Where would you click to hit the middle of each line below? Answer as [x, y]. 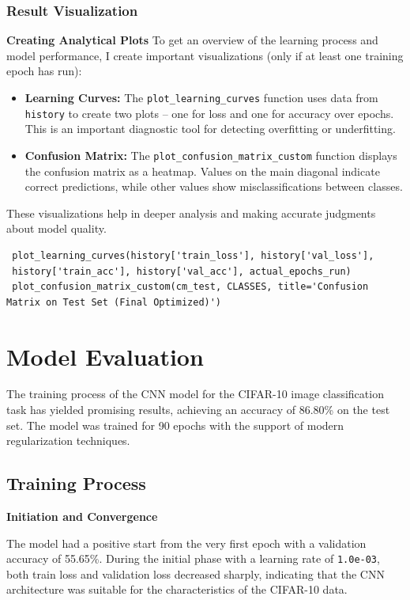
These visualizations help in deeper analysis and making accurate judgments [191, 213]
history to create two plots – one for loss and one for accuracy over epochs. [209, 113]
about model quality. [56, 228]
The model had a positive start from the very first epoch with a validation [186, 543]
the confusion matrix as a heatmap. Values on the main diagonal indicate [202, 171]
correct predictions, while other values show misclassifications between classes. [214, 186]
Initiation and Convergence [82, 516]
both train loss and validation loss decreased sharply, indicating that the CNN [196, 573]
